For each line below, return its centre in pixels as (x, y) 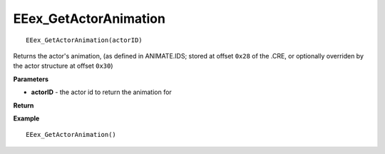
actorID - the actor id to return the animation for (102, 92)
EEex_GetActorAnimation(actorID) (84, 40)
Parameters (31, 79)
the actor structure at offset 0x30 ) (63, 66)
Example (26, 118)
